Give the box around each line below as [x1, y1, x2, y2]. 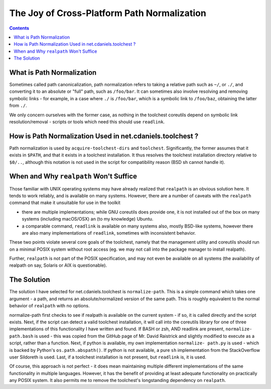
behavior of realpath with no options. [9, 303, 90, 309]
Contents [9, 25, 30, 31]
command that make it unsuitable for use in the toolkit [9, 200, 120, 206]
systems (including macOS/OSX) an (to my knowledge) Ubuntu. [22, 216, 154, 222]
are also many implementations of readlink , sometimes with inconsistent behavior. [22, 230, 196, 236]
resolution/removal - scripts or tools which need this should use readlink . [9, 118, 165, 125]
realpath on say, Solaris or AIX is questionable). [9, 262, 107, 268]
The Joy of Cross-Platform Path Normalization [9, 8, 207, 19]
